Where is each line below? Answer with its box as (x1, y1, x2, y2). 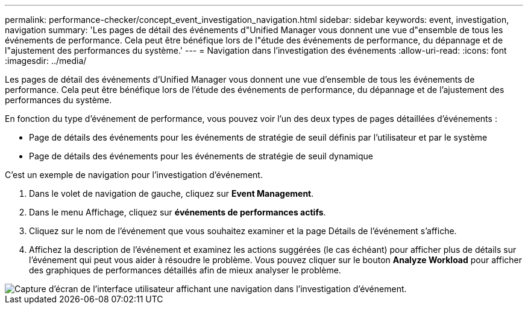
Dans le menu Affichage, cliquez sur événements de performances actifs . (29, 207, 326, 217)
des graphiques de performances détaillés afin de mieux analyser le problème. (29, 265, 341, 275)
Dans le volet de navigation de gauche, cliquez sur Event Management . (29, 188, 314, 199)
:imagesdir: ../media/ (5, 56, 87, 66)
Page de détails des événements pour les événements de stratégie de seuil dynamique (29, 151, 373, 161)
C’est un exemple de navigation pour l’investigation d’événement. (5, 170, 263, 180)
